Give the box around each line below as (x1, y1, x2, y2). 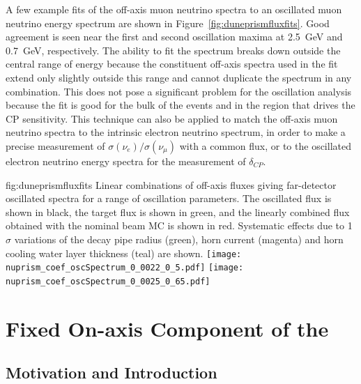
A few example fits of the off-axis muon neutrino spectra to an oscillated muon (6, 2, 342, 16)
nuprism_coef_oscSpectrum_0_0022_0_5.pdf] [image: (6, 263, 244, 273)
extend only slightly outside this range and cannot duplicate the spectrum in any (6, 70, 352, 84)
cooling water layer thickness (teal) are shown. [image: (6, 245, 242, 260)
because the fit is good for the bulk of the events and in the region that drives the (6, 98, 355, 112)
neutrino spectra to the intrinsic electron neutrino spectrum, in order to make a (6, 125, 346, 139)
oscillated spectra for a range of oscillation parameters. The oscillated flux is (6, 191, 332, 206)
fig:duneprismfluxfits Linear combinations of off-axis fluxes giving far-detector (6, 177, 337, 192)
